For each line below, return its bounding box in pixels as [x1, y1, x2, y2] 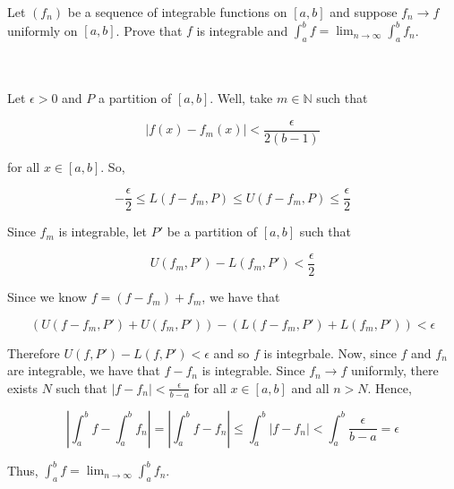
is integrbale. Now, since [263, 343, 397, 362]
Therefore [7, 343, 60, 362]
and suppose [330, 3, 398, 21]
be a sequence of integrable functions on [67, 3, 287, 21]
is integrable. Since [201, 361, 305, 380]
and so [213, 343, 250, 362]
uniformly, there [350, 361, 439, 380]
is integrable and [196, 21, 288, 39]
